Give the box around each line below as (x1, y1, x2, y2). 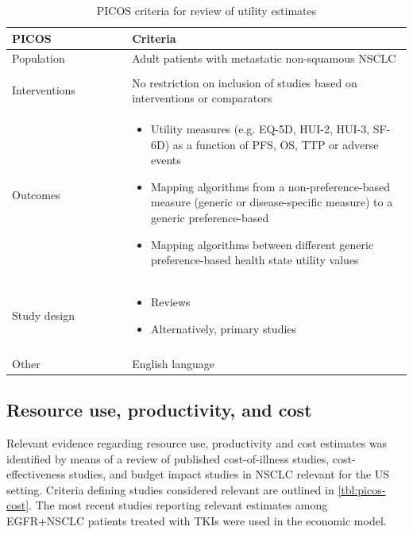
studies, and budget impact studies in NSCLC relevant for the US (69, 466, 390, 482)
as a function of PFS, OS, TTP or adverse (172, 136, 379, 152)
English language (132, 355, 214, 371)
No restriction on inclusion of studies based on (132, 74, 357, 90)
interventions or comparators (132, 90, 272, 106)
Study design (12, 306, 75, 323)
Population (12, 50, 65, 67)
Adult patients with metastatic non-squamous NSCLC (132, 50, 396, 67)
